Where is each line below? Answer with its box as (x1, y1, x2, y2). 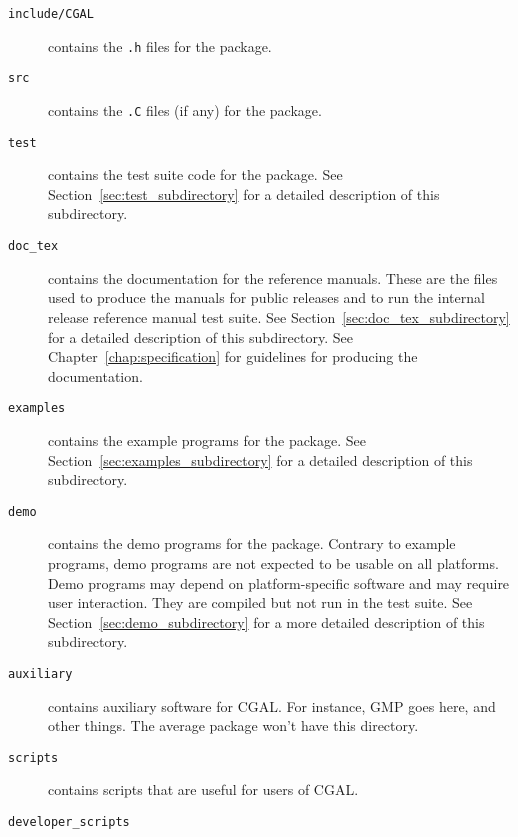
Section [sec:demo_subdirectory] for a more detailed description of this (48, 611, 485, 632)
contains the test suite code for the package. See (48, 164, 343, 185)
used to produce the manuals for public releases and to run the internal (48, 287, 485, 308)
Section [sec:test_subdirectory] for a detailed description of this (48, 183, 440, 204)
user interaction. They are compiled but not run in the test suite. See (48, 592, 473, 613)
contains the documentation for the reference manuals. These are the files (48, 267, 498, 288)
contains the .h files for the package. (48, 35, 272, 56)
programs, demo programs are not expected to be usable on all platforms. (48, 552, 499, 573)
